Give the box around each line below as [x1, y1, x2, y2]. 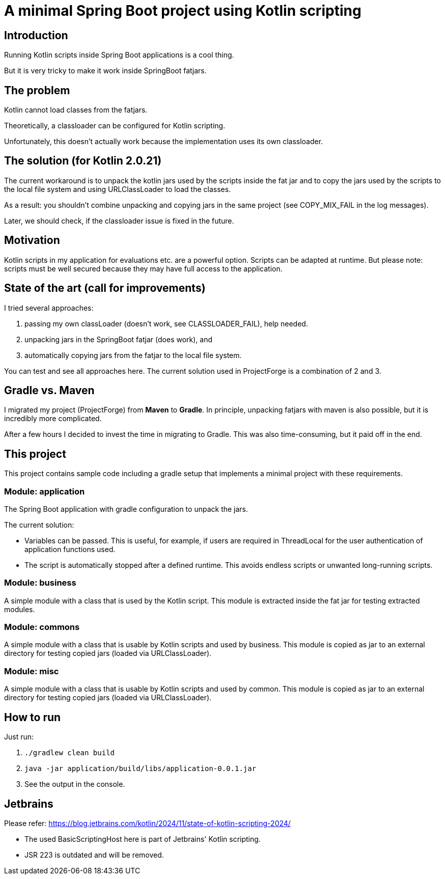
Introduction [4, 29, 68, 42]
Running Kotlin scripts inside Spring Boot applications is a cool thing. [4, 50, 234, 60]
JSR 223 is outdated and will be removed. [24, 850, 164, 859]
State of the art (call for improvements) [4, 282, 206, 295]
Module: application [4, 486, 85, 497]
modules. [4, 605, 35, 614]
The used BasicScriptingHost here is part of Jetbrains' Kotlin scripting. [24, 834, 261, 843]
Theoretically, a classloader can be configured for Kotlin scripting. [4, 121, 226, 130]
